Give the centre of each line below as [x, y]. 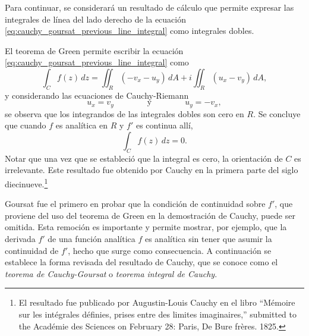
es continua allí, [164, 125]
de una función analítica [92, 239]
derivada [20, 239]
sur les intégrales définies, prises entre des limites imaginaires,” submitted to [157, 314]
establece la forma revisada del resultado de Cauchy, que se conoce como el [141, 262]
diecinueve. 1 [26, 183]
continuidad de [32, 250]
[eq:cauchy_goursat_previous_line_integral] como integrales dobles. [130, 31]
